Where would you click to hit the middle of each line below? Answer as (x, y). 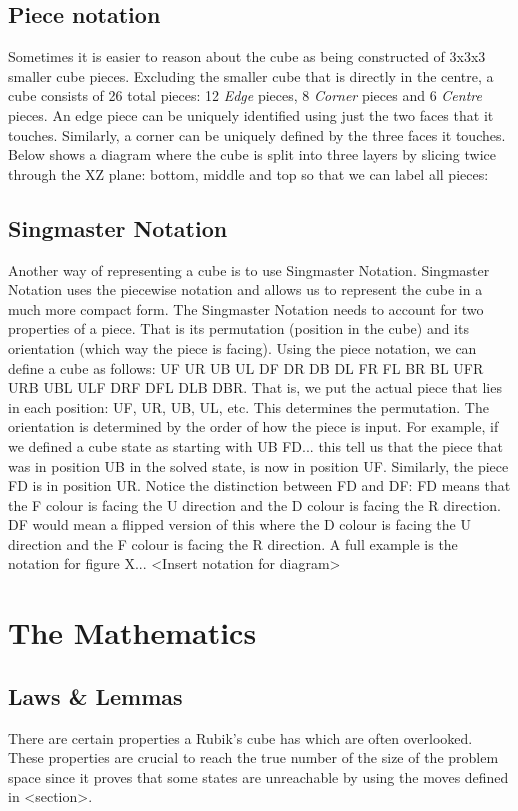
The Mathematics (132, 632)
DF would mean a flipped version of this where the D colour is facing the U (239, 524)
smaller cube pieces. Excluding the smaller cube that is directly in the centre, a (251, 75)
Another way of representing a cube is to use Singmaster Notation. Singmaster (249, 269)
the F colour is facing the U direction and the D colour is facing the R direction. (254, 504)
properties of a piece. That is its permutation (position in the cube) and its (238, 328)
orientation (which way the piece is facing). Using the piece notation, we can (242, 347)
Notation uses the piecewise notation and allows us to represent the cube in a (245, 289)
